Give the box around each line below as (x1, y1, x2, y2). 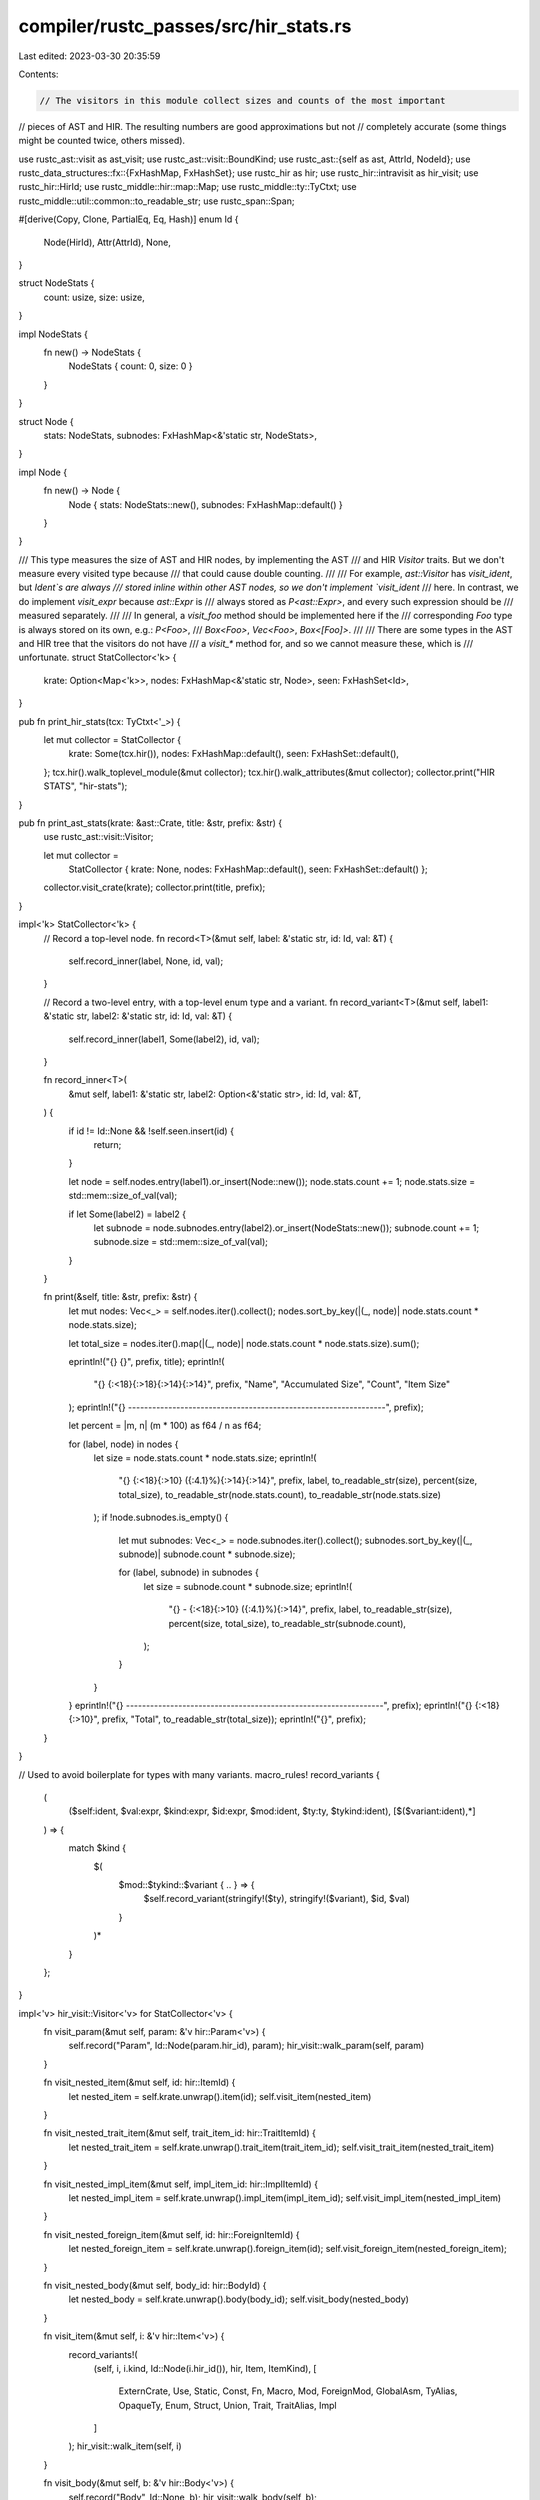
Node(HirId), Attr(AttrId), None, (43, 236, 172, 248)
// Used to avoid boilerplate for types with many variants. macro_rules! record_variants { (18, 1768, 380, 1780)
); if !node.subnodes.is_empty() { (93, 1511, 229, 1524)
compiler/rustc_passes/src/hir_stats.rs (18, 15, 352, 37)
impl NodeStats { (18, 328, 89, 340)
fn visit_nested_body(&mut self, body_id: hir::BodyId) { (43, 2279, 267, 2291)
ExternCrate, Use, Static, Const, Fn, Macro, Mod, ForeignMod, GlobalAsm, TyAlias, (118, 2385, 458, 2397)
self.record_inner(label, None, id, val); (68, 955, 224, 967)
